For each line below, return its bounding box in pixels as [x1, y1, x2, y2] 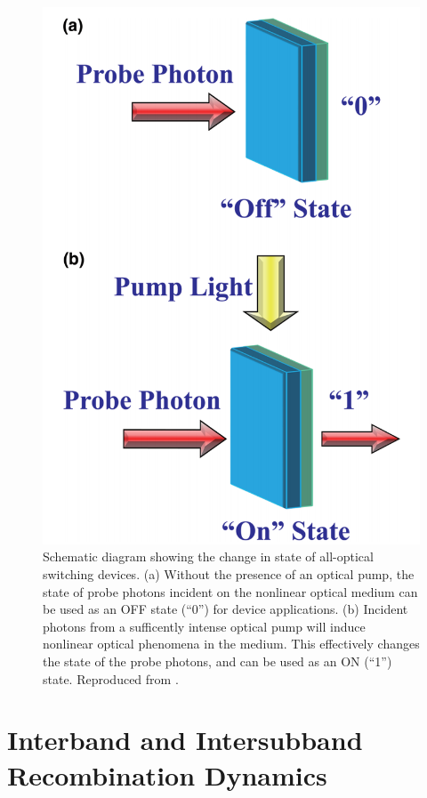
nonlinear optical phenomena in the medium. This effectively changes [43, 634, 420, 653]
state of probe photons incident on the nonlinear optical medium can [43, 582, 418, 601]
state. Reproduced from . [43, 669, 179, 688]
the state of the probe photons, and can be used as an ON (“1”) [43, 652, 392, 671]
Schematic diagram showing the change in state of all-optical [43, 547, 374, 566]
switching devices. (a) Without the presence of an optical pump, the [43, 565, 415, 584]
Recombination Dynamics [7, 756, 327, 793]
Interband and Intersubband [7, 721, 363, 758]
